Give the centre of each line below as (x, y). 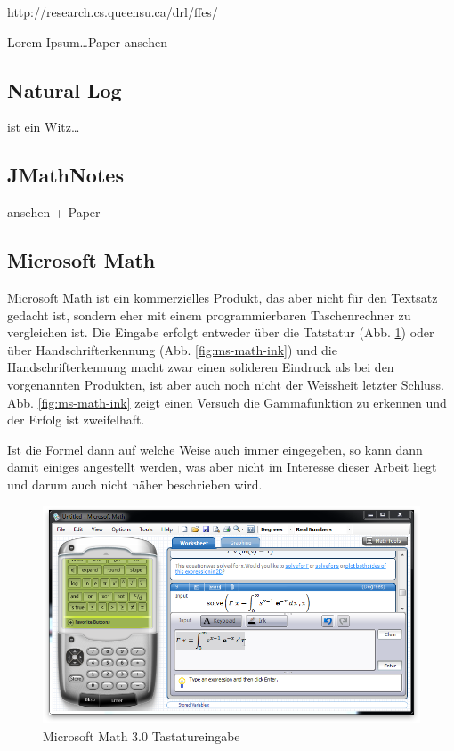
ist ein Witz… (44, 127)
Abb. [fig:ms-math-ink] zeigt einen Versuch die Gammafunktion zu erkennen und (227, 402)
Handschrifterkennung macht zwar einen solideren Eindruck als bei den (201, 367)
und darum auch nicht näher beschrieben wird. (135, 484)
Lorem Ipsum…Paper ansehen (87, 41)
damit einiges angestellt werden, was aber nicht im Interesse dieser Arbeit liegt (222, 467)
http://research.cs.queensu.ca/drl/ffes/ (113, 12)
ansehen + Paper (54, 212)
